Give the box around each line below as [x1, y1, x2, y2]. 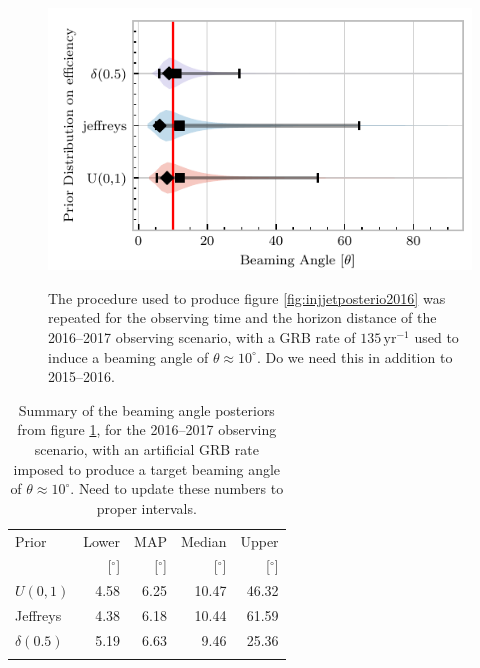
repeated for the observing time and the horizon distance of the [48, 307, 437, 328]
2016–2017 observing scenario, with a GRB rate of [48, 326, 356, 347]
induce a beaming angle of [48, 346, 209, 367]
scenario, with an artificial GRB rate [34, 438, 259, 459]
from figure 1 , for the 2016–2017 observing [17, 419, 277, 440]
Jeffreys [15, 605, 62, 626]
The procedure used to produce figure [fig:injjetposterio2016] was [48, 287, 446, 308]
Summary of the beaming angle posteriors [18, 399, 275, 420]
